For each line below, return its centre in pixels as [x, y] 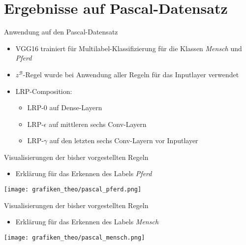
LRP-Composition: [44, 91]
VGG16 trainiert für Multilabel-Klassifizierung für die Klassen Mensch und [129, 48]
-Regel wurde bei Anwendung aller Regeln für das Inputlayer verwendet [131, 74]
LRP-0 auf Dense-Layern [65, 107]
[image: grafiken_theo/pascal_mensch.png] [75, 237]
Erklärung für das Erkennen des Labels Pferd [84, 173]
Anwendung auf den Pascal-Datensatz [61, 32]
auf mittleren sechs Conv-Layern [98, 124]
